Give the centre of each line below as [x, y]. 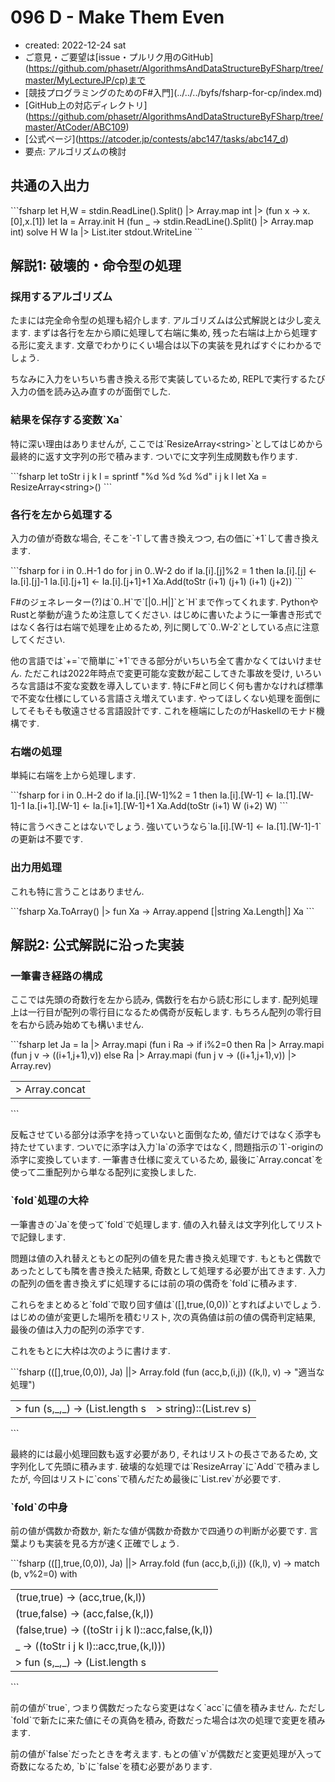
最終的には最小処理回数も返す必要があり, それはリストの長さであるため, [158, 1453]
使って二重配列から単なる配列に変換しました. [103, 1172]
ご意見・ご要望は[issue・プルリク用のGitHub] [119, 57]
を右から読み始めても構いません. [77, 1025]
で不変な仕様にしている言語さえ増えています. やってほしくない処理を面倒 [161, 698]
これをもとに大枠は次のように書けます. [90, 1350]
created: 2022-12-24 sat [75, 45]
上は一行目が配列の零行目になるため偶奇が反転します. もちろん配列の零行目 [166, 1012]
